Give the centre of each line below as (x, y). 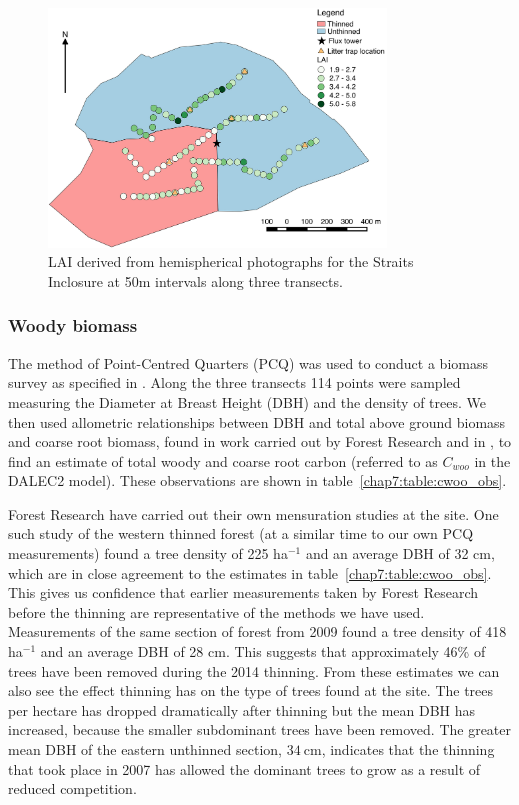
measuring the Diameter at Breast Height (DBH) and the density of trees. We (247, 401)
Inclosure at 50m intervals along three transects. (195, 280)
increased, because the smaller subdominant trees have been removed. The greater (260, 729)
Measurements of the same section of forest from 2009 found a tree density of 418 (257, 631)
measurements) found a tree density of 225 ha (148, 553)
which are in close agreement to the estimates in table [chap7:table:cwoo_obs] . (250, 572)
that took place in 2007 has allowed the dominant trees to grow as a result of (244, 768)
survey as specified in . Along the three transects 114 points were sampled (234, 382)
